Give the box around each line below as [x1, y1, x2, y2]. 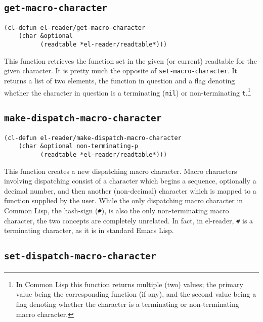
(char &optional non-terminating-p [18, 143, 138, 150]
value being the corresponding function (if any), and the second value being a [16, 289, 256, 299]
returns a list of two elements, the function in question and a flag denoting [4, 75, 235, 85]
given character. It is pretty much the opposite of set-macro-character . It [4, 65, 238, 76]
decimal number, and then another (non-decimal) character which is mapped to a [4, 185, 256, 196]
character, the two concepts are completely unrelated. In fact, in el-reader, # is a [4, 215, 253, 225]
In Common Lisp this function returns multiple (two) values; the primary [16, 279, 243, 289]
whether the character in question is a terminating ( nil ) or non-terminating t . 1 [4, 85, 251, 98]
